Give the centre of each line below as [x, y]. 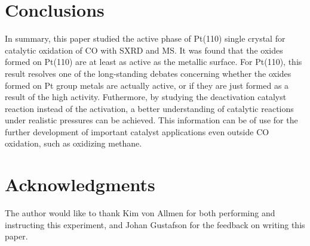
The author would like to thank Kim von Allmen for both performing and [140, 213]
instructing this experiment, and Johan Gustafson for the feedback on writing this [155, 224]
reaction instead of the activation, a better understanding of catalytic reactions [149, 108]
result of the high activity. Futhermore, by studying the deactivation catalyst [146, 97]
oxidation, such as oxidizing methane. [73, 143]
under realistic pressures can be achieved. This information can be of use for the [151, 120]
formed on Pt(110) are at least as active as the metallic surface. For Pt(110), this [154, 62]
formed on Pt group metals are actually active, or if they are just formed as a [147, 85]
